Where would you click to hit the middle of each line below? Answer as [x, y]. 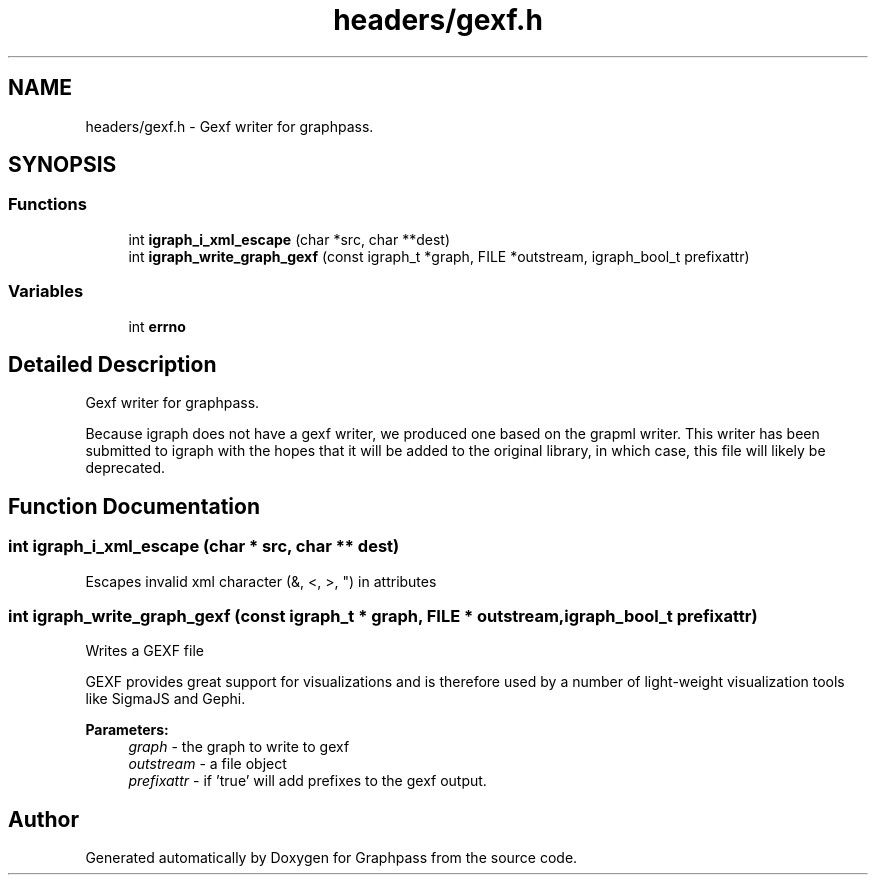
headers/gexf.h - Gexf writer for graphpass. [229, 126]
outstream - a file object [207, 764]
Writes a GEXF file [144, 651]
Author [43, 819]
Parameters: [127, 730]
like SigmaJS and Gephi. [165, 699]
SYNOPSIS [62, 165]
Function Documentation [134, 506]
